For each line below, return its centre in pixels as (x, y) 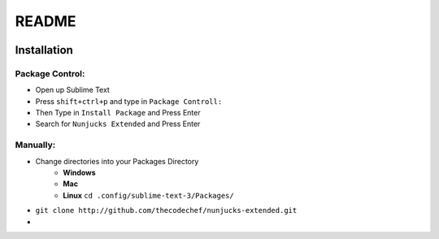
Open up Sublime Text (72, 90)
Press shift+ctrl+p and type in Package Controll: (129, 101)
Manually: (35, 145)
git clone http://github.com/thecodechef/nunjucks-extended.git (166, 211)
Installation (44, 50)
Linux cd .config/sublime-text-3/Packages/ (149, 195)
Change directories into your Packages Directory (117, 161)
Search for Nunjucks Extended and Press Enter (118, 124)
